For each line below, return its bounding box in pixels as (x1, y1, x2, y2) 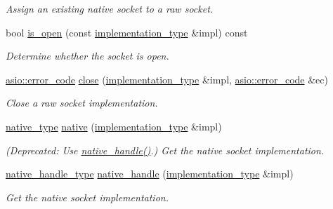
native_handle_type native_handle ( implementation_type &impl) (6, 166, 294, 181)
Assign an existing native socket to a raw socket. (6, 1, 214, 15)
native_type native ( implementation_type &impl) (6, 119, 222, 133)
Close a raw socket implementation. (6, 95, 158, 110)
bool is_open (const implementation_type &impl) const (6, 25, 248, 39)
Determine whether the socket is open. (6, 48, 169, 63)
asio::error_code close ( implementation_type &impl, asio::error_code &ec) (6, 72, 328, 86)
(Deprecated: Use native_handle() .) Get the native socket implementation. (6, 142, 325, 157)
